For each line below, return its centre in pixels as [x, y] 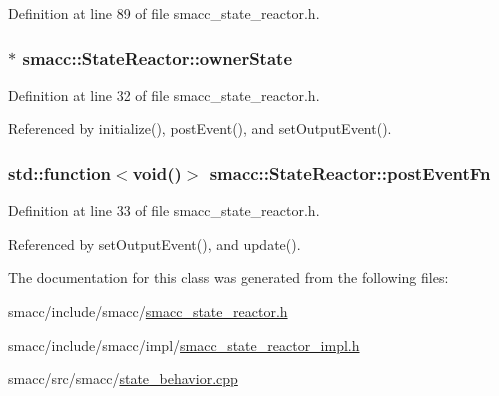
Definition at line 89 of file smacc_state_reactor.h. [164, 13]
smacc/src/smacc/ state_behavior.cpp [123, 378]
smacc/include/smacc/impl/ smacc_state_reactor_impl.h [184, 344]
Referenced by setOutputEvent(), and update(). [154, 243]
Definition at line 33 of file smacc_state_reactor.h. [164, 210]
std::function [60, 172]
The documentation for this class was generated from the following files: [228, 277]
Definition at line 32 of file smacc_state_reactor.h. [164, 94]
